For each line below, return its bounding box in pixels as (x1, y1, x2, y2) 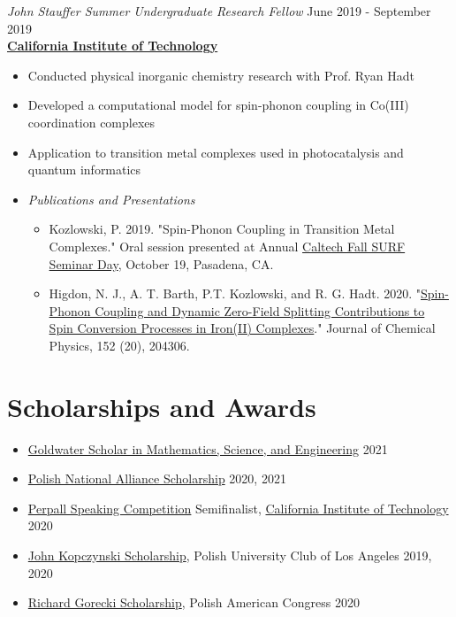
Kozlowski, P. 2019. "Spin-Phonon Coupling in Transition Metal (49, 220, 395, 238)
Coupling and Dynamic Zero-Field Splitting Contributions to (95, 301, 425, 320)
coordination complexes (27, 112, 156, 131)
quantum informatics (27, 160, 141, 179)
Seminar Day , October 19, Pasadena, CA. (49, 254, 274, 273)
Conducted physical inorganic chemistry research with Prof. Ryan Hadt (27, 66, 414, 84)
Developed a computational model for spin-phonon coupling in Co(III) (27, 96, 409, 114)
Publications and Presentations (27, 189, 195, 208)
